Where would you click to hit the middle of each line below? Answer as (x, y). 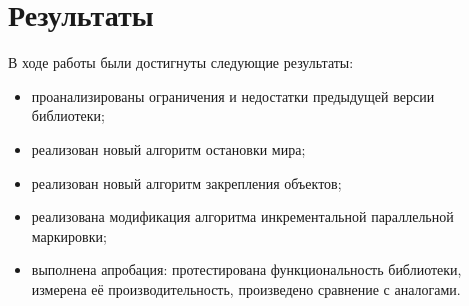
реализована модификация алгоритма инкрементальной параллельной (242, 216)
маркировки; (69, 235)
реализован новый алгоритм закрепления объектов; (186, 182)
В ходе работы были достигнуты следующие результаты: (181, 62)
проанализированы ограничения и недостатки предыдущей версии (233, 95)
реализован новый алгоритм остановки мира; (168, 148)
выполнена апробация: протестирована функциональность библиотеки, (246, 269)
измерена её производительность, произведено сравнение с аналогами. (246, 288)
